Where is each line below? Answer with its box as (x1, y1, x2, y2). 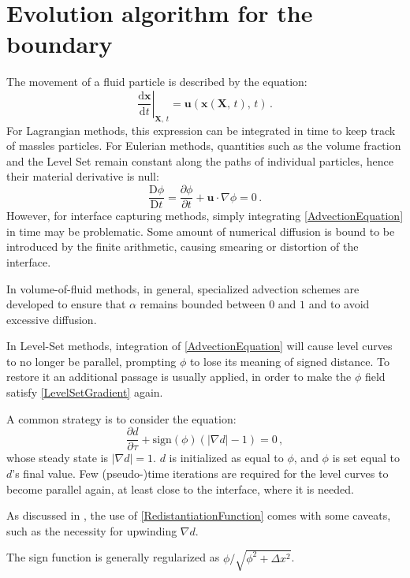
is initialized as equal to (169, 449, 284, 466)
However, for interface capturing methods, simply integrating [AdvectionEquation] (6, 207, 404, 224)
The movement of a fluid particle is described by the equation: (6, 73, 307, 90)
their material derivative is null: (6, 168, 159, 185)
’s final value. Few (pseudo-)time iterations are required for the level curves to (12, 464, 389, 481)
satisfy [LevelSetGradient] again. (6, 384, 163, 401)
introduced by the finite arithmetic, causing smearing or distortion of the (6, 238, 359, 255)
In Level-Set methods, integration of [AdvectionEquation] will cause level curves (6, 337, 393, 354)
